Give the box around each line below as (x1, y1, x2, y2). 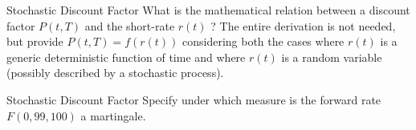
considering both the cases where (181, 33, 345, 50)
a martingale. (80, 107, 146, 124)
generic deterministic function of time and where (6, 48, 246, 65)
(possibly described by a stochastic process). (6, 64, 224, 81)
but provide (6, 33, 63, 50)
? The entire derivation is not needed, (210, 17, 396, 34)
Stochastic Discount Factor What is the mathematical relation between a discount (6, 2, 410, 18)
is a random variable (281, 48, 382, 65)
